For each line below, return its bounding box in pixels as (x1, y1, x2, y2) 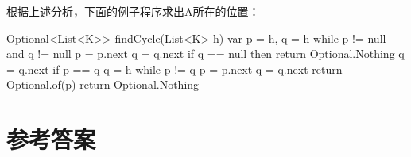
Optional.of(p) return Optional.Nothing (6, 76, 200, 93)
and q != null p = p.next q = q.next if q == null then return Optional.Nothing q (6, 45, 405, 62)
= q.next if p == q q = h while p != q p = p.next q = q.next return (6, 60, 343, 77)
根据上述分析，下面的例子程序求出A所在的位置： (6, 3, 260, 19)
